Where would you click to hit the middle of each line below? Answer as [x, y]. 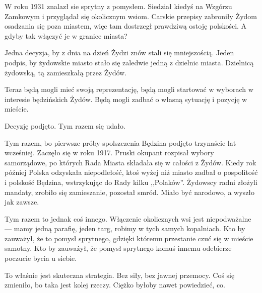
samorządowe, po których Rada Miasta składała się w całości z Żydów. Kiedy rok [130, 162]
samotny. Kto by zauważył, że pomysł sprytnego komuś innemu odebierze [118, 248]
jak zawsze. [22, 202]
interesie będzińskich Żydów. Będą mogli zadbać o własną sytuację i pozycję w [126, 99]
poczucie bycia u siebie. [41, 258]
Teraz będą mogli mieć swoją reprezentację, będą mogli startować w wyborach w [129, 89]
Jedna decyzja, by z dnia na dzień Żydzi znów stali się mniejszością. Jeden [119, 53]
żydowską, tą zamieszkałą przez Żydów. [66, 72]
